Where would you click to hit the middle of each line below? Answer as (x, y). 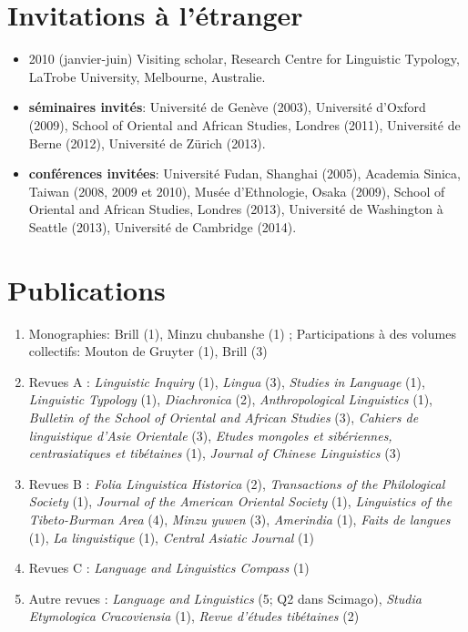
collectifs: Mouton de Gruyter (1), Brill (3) (148, 351)
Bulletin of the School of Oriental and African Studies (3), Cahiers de (224, 417)
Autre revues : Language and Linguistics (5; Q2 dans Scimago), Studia (225, 598)
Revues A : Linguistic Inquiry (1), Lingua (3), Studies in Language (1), (227, 381)
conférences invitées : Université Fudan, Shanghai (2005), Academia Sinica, (244, 173)
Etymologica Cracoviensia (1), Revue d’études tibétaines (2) (194, 616)
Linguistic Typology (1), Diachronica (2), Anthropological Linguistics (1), (230, 399)
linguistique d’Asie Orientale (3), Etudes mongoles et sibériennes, (210, 435)
